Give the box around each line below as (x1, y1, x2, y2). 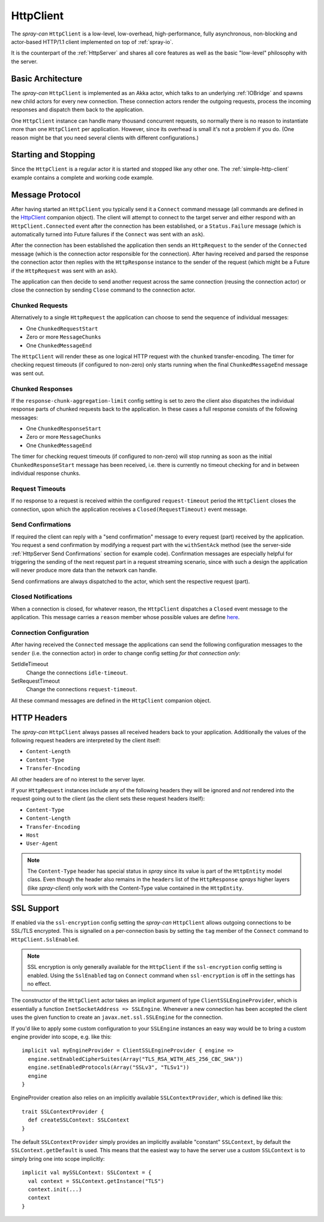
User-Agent (26, 840, 58, 847)
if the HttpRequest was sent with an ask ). (11, 267, 118, 274)
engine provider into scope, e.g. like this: (11, 1033, 112, 1040)
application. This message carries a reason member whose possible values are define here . (11, 614, 240, 621)
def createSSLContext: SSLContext (28, 1117, 130, 1123)
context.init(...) (28, 1186, 82, 1193)
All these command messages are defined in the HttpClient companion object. (11, 697, 211, 704)
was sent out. (11, 370, 45, 377)
